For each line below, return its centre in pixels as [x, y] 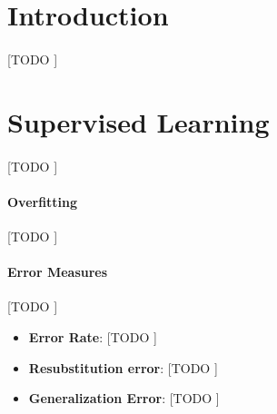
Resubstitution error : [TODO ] [123, 367]
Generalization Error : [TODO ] [124, 398]
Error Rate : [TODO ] [93, 336]
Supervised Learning [138, 121]
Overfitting [43, 201]
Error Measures [58, 272]
